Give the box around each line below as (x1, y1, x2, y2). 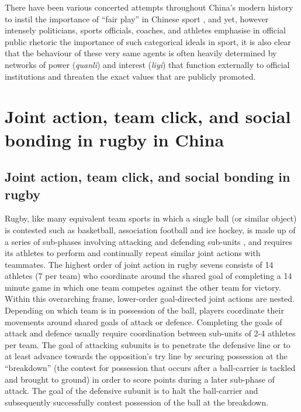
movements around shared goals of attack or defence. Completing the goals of (5, 315, 282, 328)
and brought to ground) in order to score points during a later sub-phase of (5, 373, 275, 385)
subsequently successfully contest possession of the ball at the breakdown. (5, 396, 269, 408)
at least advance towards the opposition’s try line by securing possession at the (5, 350, 288, 362)
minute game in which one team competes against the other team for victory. (5, 281, 281, 293)
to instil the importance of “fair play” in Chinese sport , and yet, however (5, 12, 269, 25)
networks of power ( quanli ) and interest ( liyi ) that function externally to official (5, 58, 290, 70)
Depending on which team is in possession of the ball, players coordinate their (5, 304, 284, 316)
